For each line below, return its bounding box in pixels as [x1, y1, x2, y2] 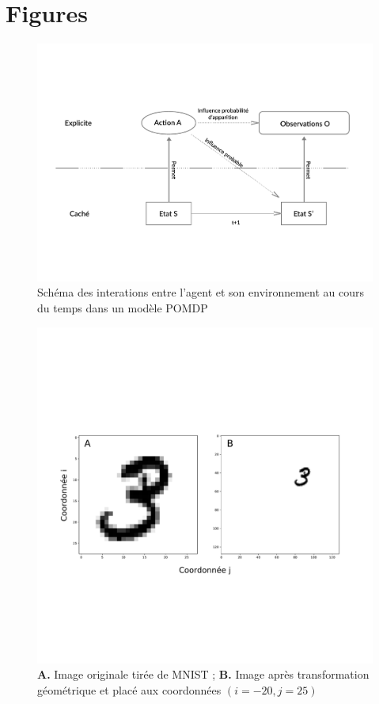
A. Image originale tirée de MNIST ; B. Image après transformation [37, 666, 370, 683]
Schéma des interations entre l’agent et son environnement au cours [37, 284, 365, 300]
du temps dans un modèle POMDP [37, 299, 208, 316]
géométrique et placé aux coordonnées [37, 681, 222, 698]
